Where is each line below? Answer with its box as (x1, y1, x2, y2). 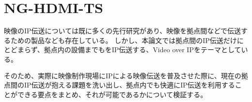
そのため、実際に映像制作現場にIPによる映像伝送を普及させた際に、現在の (4, 70, 241, 80)
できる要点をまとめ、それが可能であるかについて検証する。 (17, 89, 207, 99)
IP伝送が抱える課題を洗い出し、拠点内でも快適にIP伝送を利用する (24, 80, 235, 90)
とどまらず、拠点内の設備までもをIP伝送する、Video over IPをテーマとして (4, 44, 241, 55)
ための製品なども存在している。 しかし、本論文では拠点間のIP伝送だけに (10, 35, 244, 45)
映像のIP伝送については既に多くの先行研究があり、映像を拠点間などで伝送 (4, 26, 241, 36)
